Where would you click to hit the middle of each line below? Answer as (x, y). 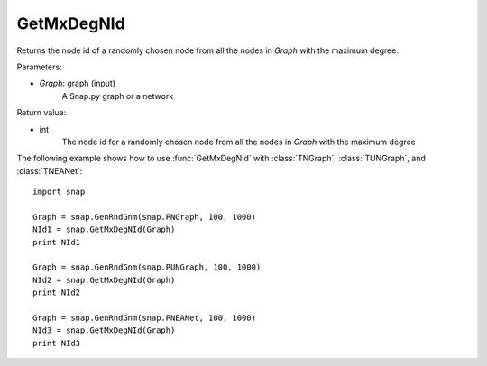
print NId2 (57, 293)
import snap (59, 192)
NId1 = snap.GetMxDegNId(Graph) (104, 229)
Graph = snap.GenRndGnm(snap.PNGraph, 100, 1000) (145, 217)
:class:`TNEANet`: (50, 170)
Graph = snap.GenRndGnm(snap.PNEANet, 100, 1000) (145, 317)
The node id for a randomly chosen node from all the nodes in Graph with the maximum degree (239, 142)
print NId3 (57, 343)
